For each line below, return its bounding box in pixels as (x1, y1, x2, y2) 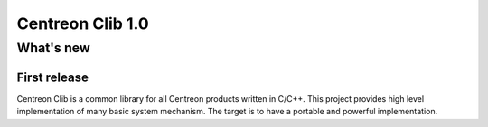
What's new (16, 40, 90, 56)
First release (16, 69, 89, 85)
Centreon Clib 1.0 (16, 14, 149, 33)
